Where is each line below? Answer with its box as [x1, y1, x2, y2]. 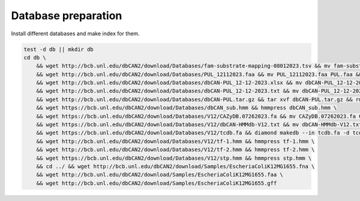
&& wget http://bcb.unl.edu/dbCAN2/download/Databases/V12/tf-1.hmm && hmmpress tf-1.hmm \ [36, 138, 315, 145]
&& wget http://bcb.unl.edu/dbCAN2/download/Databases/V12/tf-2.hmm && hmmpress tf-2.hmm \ [36, 147, 315, 153]
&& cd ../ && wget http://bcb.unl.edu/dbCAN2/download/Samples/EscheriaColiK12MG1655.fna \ [36, 163, 315, 170]
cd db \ [23, 54, 46, 61]
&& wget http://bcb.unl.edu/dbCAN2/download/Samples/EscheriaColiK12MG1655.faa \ [36, 171, 283, 178]
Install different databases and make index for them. [11, 30, 140, 37]
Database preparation [11, 9, 122, 22]
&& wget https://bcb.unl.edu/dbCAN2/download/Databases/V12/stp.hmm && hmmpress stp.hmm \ [36, 154, 312, 162]
